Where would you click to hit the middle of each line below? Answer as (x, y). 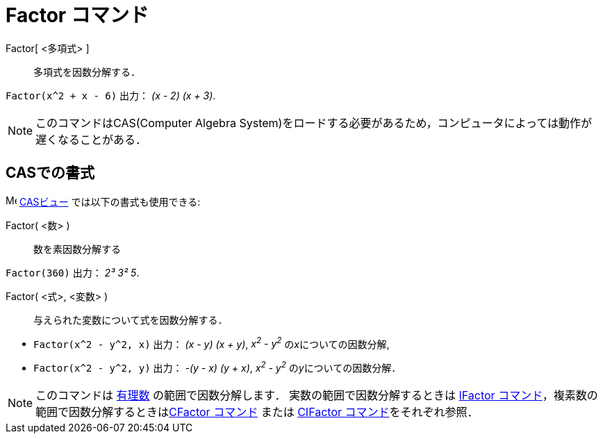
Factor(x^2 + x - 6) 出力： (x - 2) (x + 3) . (111, 95)
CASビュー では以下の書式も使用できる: (110, 201)
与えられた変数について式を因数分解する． (131, 320)
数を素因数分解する (77, 249)
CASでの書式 (50, 173)
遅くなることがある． (91, 139)
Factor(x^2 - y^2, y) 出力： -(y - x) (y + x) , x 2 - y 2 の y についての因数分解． (217, 367)
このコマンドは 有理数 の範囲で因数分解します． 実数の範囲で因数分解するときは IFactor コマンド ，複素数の (317, 395)
